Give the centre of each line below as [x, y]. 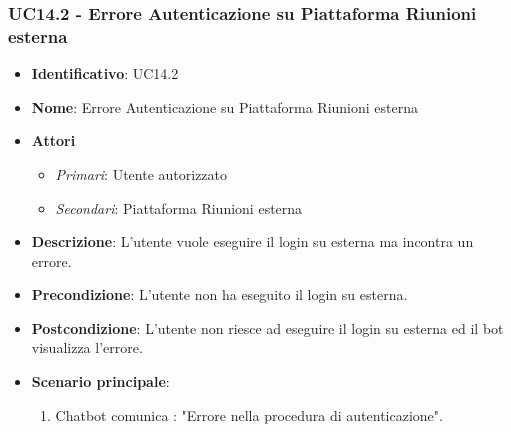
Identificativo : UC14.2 [105, 73]
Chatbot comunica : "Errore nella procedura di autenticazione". [249, 414]
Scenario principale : [100, 381]
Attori [53, 140]
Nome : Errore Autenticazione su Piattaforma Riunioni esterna [224, 106]
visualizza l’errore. [87, 347]
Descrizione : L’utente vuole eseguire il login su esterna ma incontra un [252, 241]
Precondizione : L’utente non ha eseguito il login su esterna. [219, 294]
